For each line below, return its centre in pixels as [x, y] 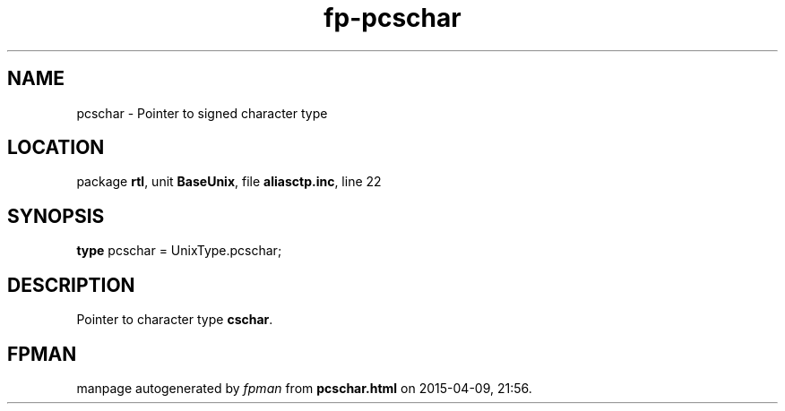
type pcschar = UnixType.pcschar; [179, 251]
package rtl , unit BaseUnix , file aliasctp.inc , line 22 [229, 182]
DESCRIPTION [71, 285]
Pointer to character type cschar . [175, 320]
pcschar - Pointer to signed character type [202, 113]
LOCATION [56, 148]
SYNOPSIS [56, 216]
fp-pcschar [392, 18]
